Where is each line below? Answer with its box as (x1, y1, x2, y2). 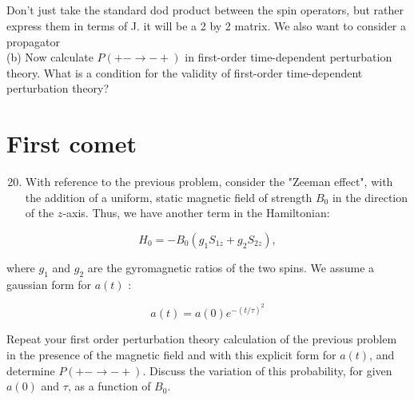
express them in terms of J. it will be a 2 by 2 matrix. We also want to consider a (6, 17, 407, 34)
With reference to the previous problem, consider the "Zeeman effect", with (25, 173, 393, 190)
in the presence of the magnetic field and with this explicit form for (6, 346, 336, 362)
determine (6, 362, 55, 378)
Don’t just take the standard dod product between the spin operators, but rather (6, 2, 404, 18)
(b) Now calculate (6, 49, 94, 65)
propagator (6, 33, 60, 50)
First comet (6, 127, 137, 160)
